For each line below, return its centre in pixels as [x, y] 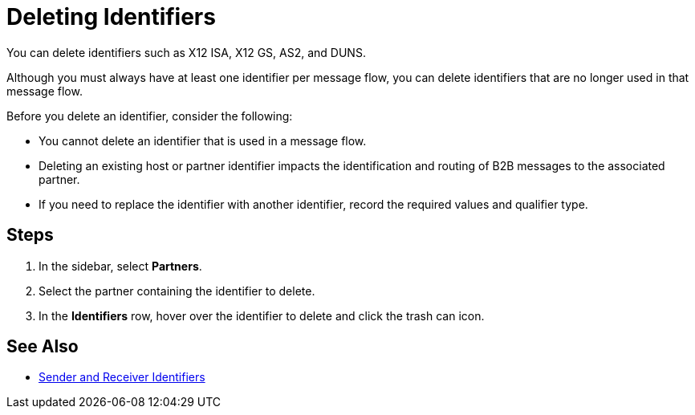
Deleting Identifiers [111, 17]
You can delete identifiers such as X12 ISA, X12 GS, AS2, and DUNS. [186, 52]
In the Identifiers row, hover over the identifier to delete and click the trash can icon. [262, 315]
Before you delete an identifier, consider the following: [150, 116]
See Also [43, 347]
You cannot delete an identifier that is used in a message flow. [203, 140]
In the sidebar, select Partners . [120, 266]
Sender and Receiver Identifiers [122, 377]
